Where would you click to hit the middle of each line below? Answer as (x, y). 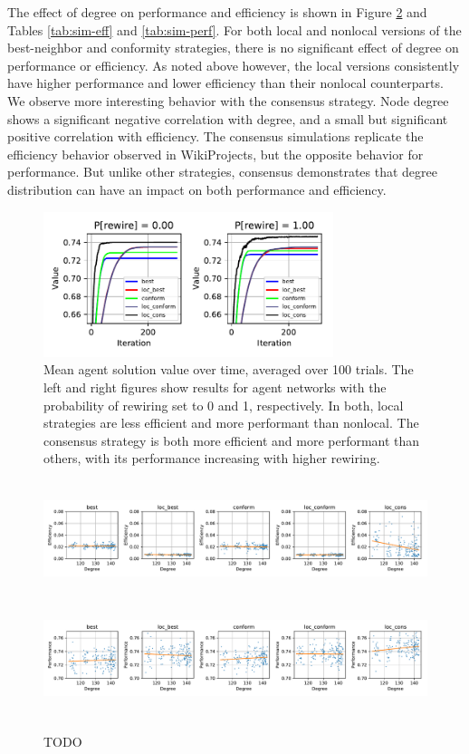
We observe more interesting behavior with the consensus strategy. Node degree (228, 100)
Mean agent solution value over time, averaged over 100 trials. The (229, 369)
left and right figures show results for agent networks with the (215, 387)
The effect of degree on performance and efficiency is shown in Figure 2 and (217, 12)
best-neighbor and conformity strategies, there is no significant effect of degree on (233, 48)
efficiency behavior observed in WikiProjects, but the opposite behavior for (215, 154)
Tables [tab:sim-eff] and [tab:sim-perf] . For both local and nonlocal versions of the (234, 29)
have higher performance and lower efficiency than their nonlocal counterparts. (225, 83)
